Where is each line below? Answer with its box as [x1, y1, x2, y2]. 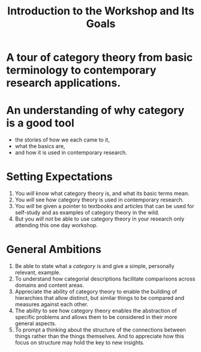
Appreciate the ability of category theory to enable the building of [14, 288, 177, 295]
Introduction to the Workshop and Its [7, 4, 195, 18]
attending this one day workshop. [14, 222, 98, 229]
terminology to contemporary [6, 64, 157, 77]
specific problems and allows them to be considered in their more [14, 314, 178, 320]
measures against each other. [14, 301, 89, 308]
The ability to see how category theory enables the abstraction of [14, 307, 177, 314]
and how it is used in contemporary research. [14, 149, 127, 157]
